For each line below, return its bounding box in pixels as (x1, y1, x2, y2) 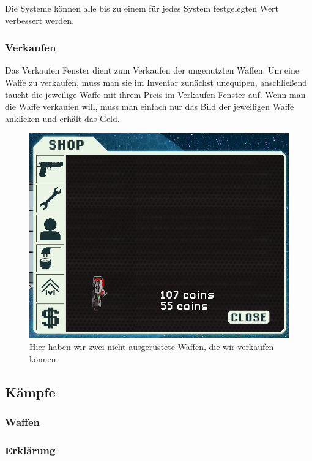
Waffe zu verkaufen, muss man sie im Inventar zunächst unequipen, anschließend (5, 76, 307, 88)
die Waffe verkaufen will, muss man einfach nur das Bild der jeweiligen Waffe (5, 100, 294, 113)
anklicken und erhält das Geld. (5, 112, 120, 124)
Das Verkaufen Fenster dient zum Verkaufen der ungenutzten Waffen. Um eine (5, 64, 299, 77)
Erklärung (5, 442, 56, 457)
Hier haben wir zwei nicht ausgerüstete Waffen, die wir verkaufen (29, 340, 274, 352)
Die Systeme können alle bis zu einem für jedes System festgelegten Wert (5, 2, 279, 14)
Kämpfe (5, 382, 56, 401)
